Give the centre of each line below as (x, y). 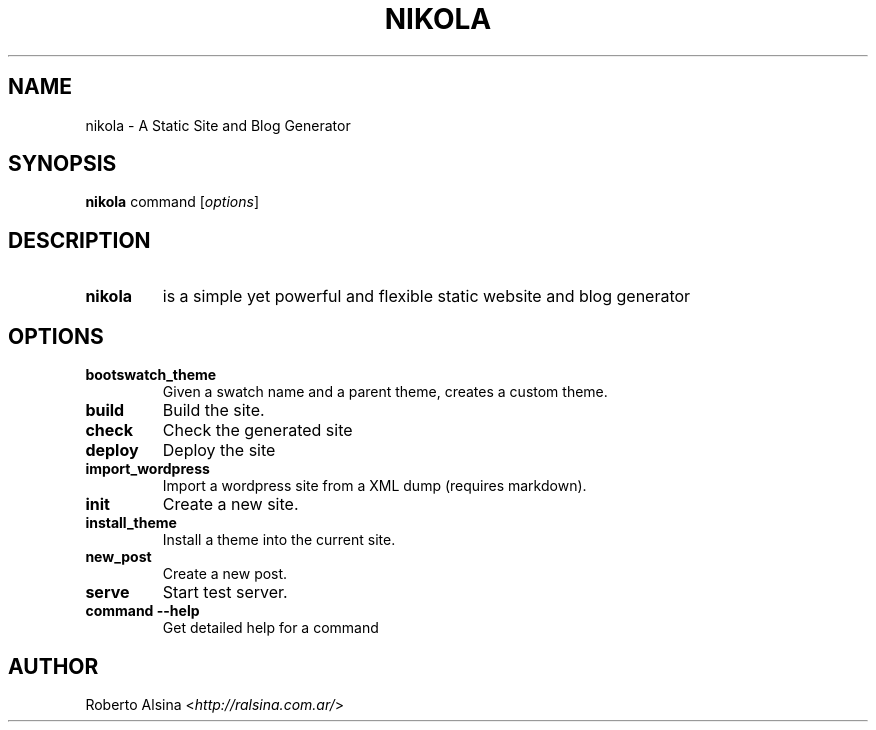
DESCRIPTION (79, 240)
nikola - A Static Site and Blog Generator (218, 125)
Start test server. (225, 592)
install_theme (131, 523)
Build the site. (213, 410)
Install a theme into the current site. (279, 540)
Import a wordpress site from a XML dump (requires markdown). (374, 486)
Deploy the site (219, 450)
